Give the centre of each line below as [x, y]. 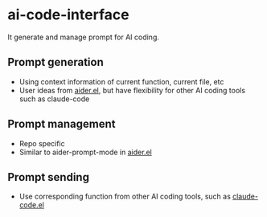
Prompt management [62, 124]
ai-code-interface [68, 15]
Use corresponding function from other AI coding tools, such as [125, 197]
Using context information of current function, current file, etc [121, 81]
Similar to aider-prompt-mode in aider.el [85, 152]
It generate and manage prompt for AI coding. [84, 37]
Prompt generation [55, 62]
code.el [32, 205]
